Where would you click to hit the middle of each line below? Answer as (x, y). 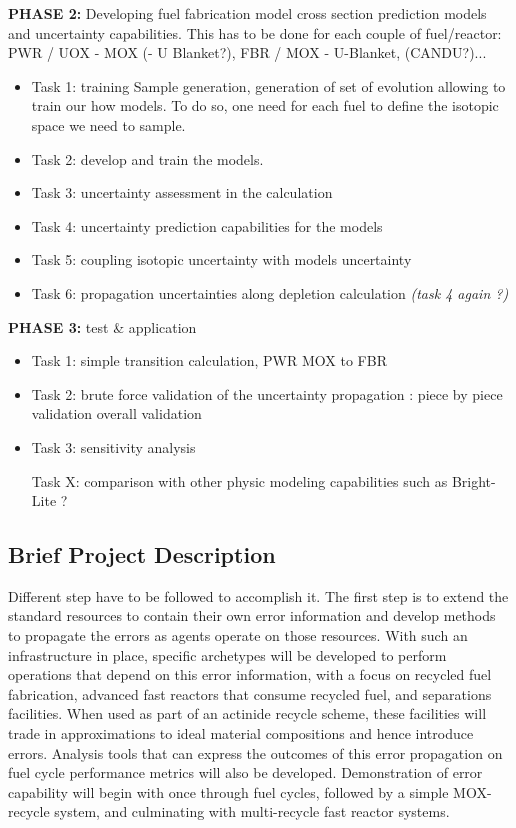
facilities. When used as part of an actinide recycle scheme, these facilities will (247, 713)
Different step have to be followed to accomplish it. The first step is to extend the (258, 595)
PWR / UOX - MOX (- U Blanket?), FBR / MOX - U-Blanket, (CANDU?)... (247, 52)
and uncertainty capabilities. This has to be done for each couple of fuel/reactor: (255, 32)
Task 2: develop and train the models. (147, 158)
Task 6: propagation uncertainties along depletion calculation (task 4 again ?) (270, 292)
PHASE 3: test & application (102, 326)
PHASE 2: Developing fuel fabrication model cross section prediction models (247, 13)
